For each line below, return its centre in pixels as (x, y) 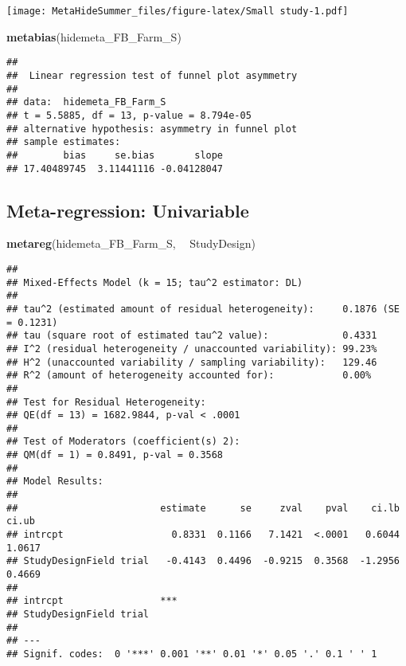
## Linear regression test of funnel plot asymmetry (152, 75)
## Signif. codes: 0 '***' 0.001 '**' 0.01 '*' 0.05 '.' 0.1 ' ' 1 (192, 654)
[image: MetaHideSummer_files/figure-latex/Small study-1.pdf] (178, 11)
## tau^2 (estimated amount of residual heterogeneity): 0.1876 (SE (203, 309)
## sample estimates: (64, 142)
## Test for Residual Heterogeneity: (106, 402)
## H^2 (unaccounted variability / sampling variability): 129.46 (192, 362)
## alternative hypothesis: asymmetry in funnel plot (152, 129)
